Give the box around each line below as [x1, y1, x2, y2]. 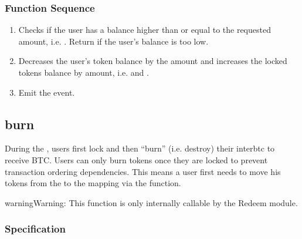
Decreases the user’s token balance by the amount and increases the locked [18, 55, 287, 67]
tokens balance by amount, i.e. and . [18, 66, 149, 78]
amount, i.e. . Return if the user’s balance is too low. [18, 35, 209, 47]
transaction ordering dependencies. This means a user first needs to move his [5, 165, 281, 177]
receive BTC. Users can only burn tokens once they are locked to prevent [5, 153, 268, 166]
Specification [5, 221, 66, 236]
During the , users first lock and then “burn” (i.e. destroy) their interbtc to [5, 142, 275, 154]
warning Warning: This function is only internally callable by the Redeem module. [5, 196, 298, 208]
